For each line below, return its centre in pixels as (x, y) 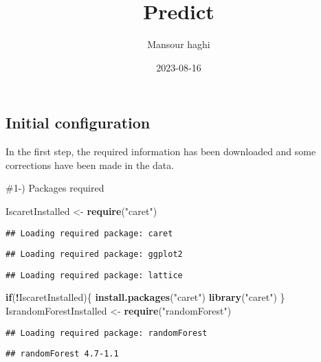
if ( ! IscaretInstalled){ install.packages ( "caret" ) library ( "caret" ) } (145, 297)
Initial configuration (78, 123)
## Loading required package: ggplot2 (94, 254)
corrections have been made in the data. (90, 165)
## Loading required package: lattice (94, 275)
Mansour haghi (179, 44)
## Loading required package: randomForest (107, 333)
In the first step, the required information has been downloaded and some (161, 151)
